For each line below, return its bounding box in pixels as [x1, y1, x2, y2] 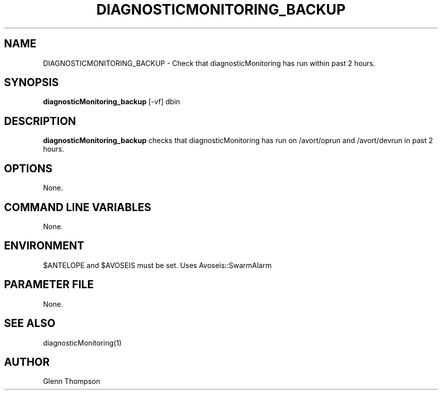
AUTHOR [4, 355, 50, 368]
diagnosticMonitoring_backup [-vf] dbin [43, 97, 180, 106]
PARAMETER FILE [4, 278, 94, 291]
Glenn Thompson [43, 377, 100, 386]
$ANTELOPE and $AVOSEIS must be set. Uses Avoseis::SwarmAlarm [43, 260, 272, 270]
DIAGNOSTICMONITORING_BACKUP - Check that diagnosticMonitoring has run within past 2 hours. [43, 58, 375, 68]
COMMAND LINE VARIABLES [4, 201, 151, 214]
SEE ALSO [4, 317, 56, 330]
